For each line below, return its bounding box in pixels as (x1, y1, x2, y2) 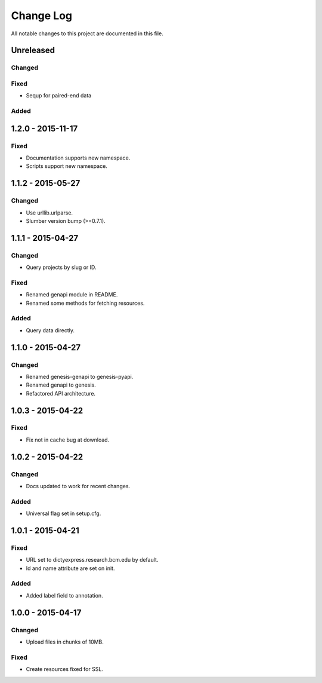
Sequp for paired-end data (26, 92, 92, 99)
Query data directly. (26, 326, 75, 334)
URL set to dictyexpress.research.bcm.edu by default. (26, 556, 159, 563)
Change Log (11, 9, 73, 22)
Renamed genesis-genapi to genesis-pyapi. (26, 373, 134, 380)
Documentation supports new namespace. (26, 154, 131, 161)
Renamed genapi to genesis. (26, 381, 96, 388)
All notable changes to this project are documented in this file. (11, 30, 163, 37)
